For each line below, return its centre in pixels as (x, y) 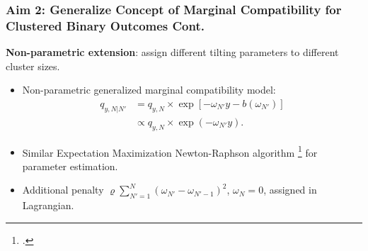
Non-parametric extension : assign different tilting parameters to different (172, 52)
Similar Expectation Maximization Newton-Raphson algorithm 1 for (170, 151)
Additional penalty (63, 190)
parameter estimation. (70, 166)
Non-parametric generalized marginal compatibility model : (149, 90)
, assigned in (290, 190)
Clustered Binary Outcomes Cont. (105, 25)
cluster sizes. (33, 66)
